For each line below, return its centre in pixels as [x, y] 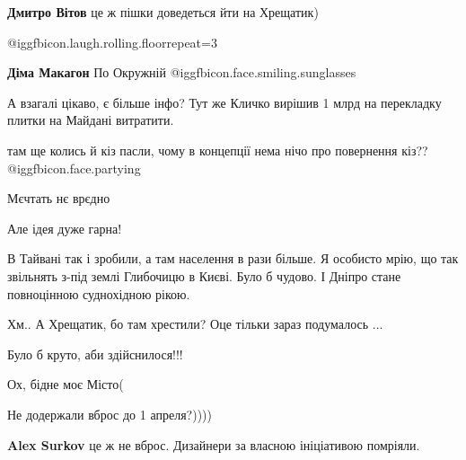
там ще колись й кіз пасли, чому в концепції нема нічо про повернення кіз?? [218, 150]
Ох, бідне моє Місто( [66, 384]
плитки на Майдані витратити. [91, 120]
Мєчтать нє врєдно [59, 198]
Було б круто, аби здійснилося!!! [95, 354]
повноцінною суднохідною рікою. [99, 293]
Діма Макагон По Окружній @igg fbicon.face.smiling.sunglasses [182, 72]
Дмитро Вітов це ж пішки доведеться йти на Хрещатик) [163, 12]
